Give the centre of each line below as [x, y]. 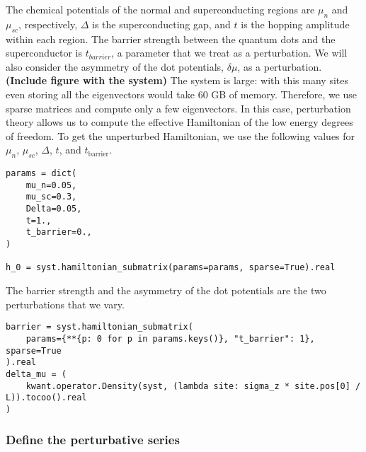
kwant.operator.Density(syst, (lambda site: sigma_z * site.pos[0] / [193, 386]
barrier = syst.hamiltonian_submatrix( [99, 327]
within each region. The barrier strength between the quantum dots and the [171, 39]
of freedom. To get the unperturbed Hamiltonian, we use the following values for [181, 135]
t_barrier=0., [59, 232]
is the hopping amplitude [295, 24]
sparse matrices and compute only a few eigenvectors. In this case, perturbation [178, 108]
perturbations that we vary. [65, 304]
